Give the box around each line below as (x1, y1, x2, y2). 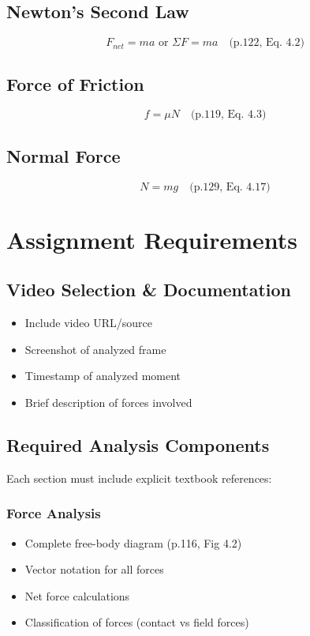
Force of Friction (6, 71, 144, 96)
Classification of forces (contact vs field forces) (24, 614, 249, 630)
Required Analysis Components (6, 432, 270, 457)
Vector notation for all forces (24, 561, 164, 578)
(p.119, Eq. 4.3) (190, 109, 267, 121)
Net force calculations (24, 587, 130, 604)
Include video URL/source (24, 314, 152, 331)
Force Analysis (6, 503, 101, 523)
